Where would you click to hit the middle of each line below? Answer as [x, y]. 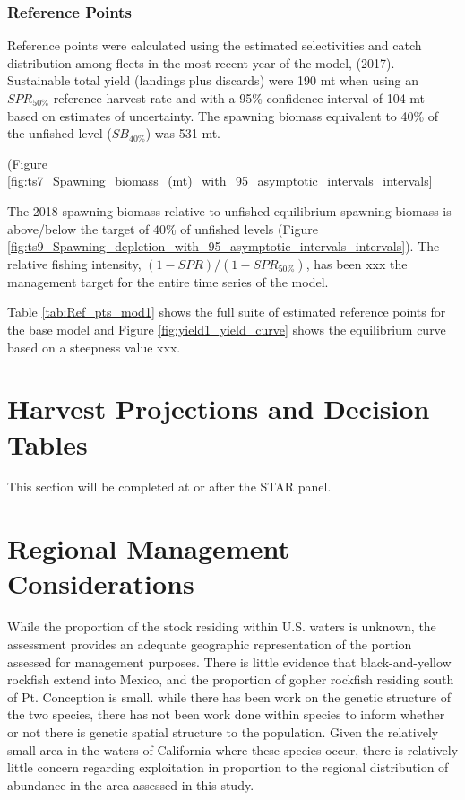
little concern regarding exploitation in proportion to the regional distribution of [228, 767]
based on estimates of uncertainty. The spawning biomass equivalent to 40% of [223, 115]
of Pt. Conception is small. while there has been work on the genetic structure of [229, 696]
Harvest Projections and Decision [219, 409]
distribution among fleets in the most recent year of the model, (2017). [201, 62]
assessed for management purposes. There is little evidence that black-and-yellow [229, 661]
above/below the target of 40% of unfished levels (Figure [163, 228]
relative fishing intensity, [74, 263]
